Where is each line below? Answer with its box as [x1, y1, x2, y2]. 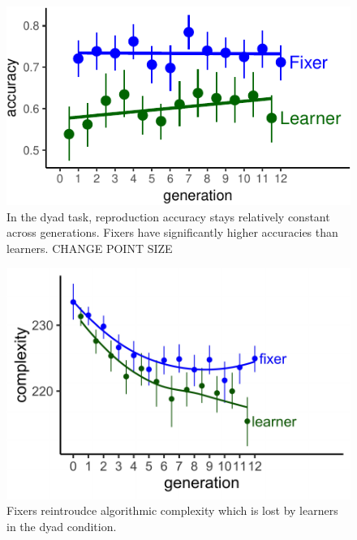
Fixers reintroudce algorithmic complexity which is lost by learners [6, 502, 338, 519]
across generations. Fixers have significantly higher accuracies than [6, 224, 338, 241]
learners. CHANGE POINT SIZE [6, 239, 173, 256]
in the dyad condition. [6, 518, 117, 535]
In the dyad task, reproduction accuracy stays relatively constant [6, 208, 330, 225]
